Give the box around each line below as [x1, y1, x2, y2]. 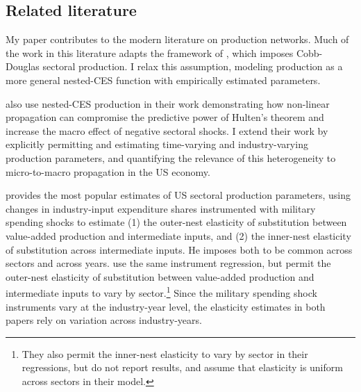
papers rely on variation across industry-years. [6, 313, 202, 327]
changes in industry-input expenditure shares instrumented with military [6, 201, 316, 215]
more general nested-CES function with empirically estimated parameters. [6, 72, 321, 87]
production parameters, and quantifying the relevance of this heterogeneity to [6, 150, 336, 165]
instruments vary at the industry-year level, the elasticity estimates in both [6, 299, 326, 313]
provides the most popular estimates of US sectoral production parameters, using [6, 188, 351, 202]
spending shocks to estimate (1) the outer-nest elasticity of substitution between [6, 215, 347, 229]
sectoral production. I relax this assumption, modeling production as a [42, 59, 343, 74]
